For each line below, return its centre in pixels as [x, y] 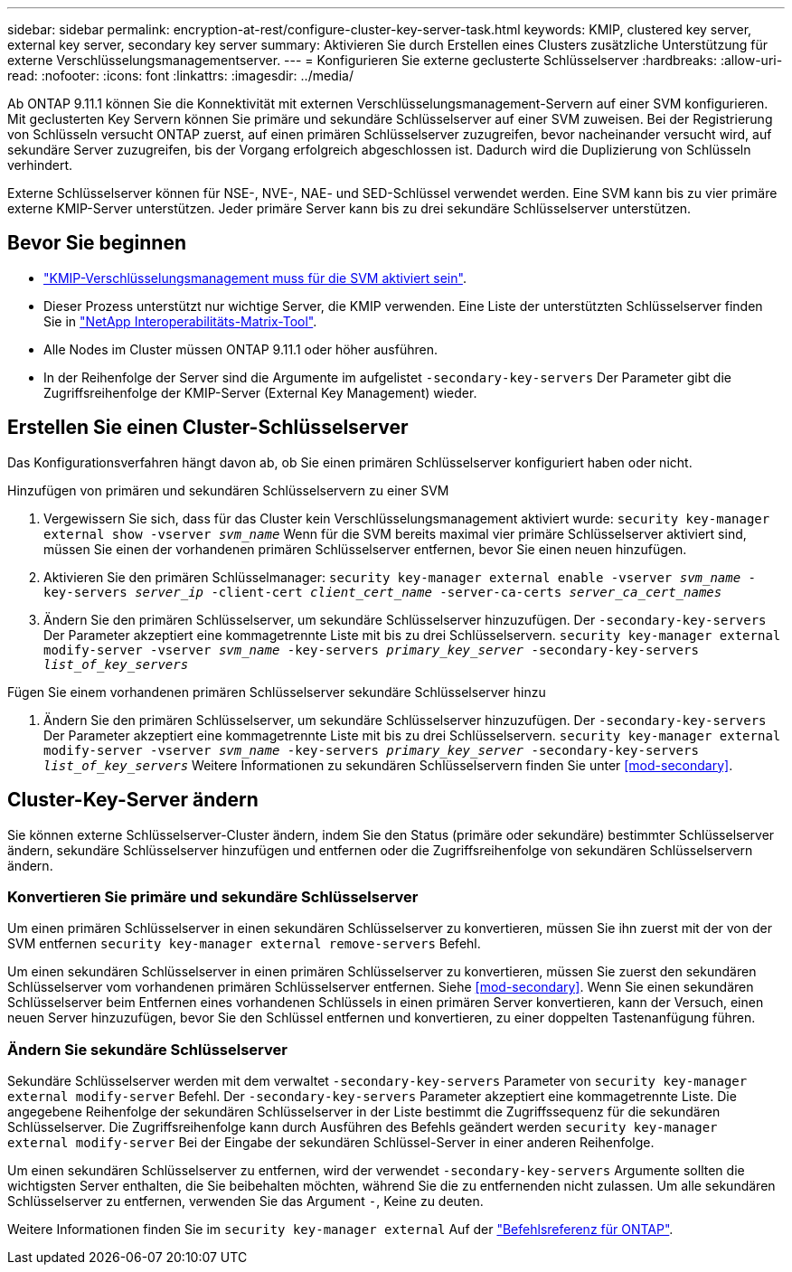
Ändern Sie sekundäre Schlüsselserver [147, 1049]
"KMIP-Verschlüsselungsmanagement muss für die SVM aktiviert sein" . [255, 278]
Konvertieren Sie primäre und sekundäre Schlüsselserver [213, 896]
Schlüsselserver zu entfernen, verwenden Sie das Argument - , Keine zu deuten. [245, 1201]
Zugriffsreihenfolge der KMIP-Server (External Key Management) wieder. [260, 392]
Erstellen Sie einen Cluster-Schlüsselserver [208, 428]
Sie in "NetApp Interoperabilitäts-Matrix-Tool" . [180, 321]
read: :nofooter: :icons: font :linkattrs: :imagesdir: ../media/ [180, 75]
